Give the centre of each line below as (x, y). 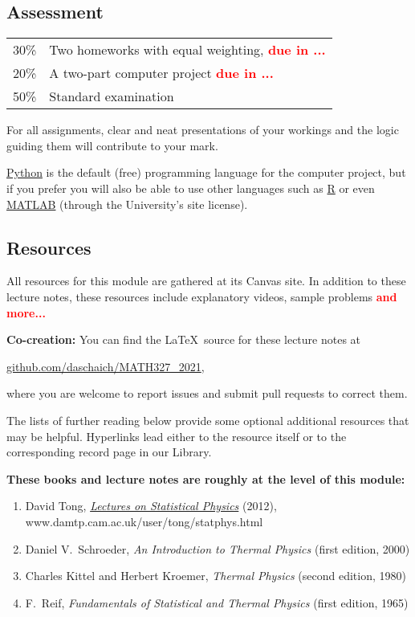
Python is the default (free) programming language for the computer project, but (206, 172)
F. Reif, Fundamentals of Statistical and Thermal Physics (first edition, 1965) (217, 602)
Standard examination (112, 96)
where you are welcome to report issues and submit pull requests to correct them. (207, 393)
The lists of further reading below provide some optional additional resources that (208, 420)
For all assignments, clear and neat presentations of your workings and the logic (203, 130)
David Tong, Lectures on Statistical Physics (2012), (151, 506)
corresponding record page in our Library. (109, 452)
